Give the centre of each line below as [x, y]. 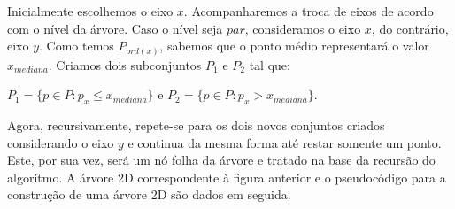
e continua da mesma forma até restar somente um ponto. [285, 142]
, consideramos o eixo [303, 28]
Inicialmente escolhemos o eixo [90, 11]
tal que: [270, 64]
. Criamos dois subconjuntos [125, 64]
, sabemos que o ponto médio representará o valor [294, 46]
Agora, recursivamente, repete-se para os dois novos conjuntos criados [196, 125]
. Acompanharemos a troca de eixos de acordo [308, 11]
